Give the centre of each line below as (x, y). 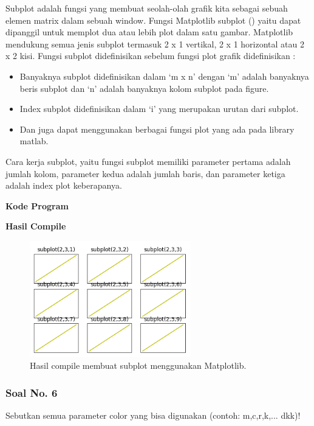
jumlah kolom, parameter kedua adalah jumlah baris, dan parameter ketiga (145, 173)
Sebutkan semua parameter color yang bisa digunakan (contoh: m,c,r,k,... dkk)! (153, 415)
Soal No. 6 (32, 393)
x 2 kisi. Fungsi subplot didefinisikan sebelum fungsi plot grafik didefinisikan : (151, 56)
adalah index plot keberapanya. (64, 185)
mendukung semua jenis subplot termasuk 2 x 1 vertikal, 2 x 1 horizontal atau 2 (155, 44)
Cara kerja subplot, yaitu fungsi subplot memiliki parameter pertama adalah (148, 161)
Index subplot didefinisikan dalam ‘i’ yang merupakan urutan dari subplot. (159, 109)
